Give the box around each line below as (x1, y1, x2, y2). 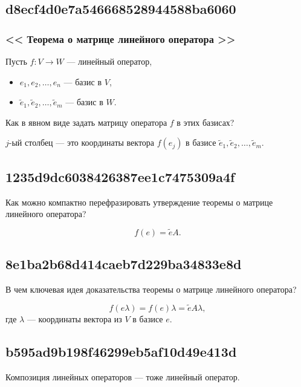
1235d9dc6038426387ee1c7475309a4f (5, 167, 235, 186)
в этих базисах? (176, 115, 235, 128)
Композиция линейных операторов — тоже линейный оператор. (5, 370, 240, 383)
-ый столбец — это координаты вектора (8, 136, 155, 149)
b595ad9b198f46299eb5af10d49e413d (5, 342, 237, 360)
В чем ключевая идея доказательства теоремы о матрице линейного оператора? (5, 283, 297, 296)
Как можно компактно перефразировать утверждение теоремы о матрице (5, 195, 273, 208)
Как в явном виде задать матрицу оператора (5, 115, 167, 128)
